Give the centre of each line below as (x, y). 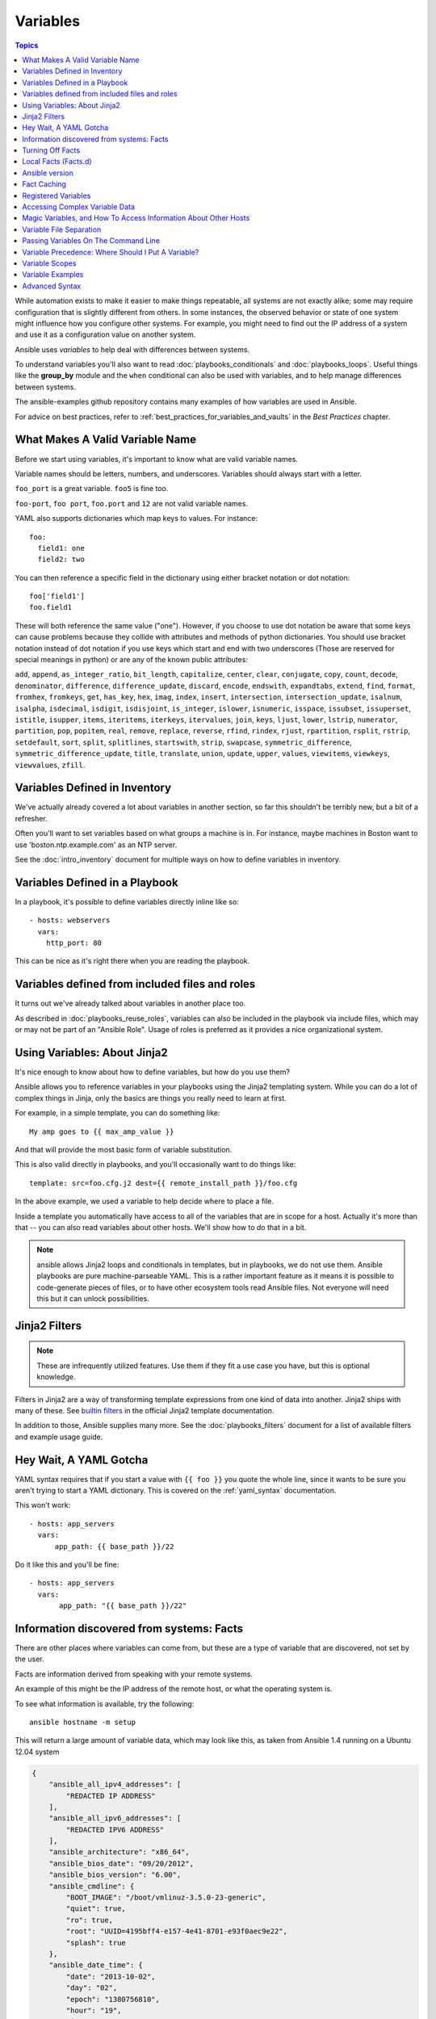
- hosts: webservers (70, 920)
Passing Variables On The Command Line (91, 241)
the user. (29, 1659)
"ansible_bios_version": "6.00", (115, 1875)
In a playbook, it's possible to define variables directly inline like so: (127, 901)
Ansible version (48, 173)
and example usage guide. (59, 1437)
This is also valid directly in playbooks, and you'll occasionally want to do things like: (155, 1165)
